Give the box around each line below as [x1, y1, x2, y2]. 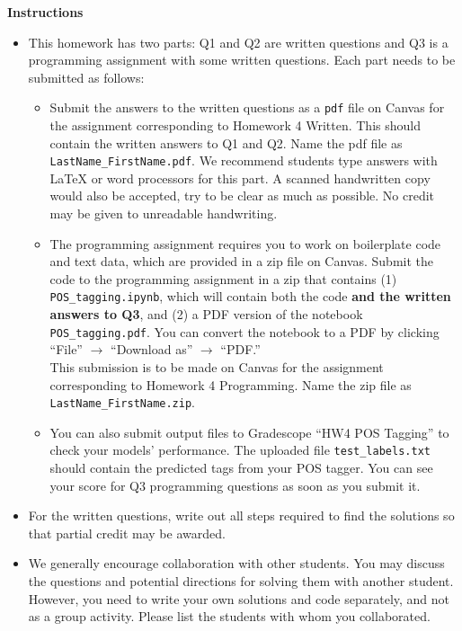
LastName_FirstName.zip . [49, 393, 195, 412]
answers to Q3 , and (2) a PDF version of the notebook [49, 305, 363, 324]
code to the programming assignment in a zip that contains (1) [49, 269, 397, 288]
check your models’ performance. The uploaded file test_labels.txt [49, 440, 431, 459]
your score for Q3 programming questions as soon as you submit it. [49, 475, 421, 494]
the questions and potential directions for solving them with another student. [28, 572, 454, 590]
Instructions [7, 3, 84, 21]
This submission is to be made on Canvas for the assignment [49, 357, 384, 376]
